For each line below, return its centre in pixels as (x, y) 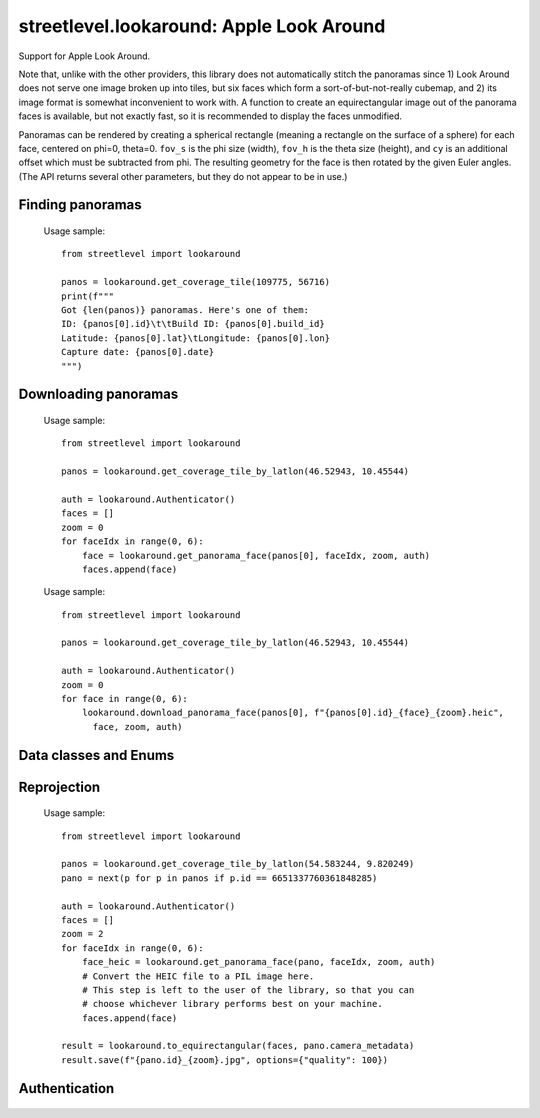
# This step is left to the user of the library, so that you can (248, 989)
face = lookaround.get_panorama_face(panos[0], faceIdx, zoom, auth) (256, 555)
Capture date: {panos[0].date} (138, 352)
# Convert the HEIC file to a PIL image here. (198, 976)
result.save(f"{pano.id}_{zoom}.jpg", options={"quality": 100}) (225, 1059)
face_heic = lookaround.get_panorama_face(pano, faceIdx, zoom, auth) (258, 962)
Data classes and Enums (96, 755)
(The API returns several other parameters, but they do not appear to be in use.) (183, 176)
